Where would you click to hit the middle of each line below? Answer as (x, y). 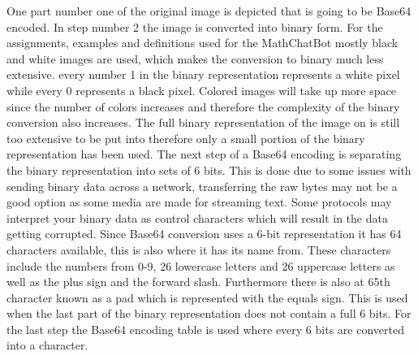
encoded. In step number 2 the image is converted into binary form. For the (195, 26)
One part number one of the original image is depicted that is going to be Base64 (209, 11)
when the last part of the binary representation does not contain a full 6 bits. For (209, 313)
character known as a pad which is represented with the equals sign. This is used (207, 297)
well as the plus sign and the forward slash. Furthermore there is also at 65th (198, 282)
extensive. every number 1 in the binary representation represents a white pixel (203, 74)
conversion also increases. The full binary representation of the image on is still (203, 122)
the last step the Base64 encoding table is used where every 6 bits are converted (205, 329)
